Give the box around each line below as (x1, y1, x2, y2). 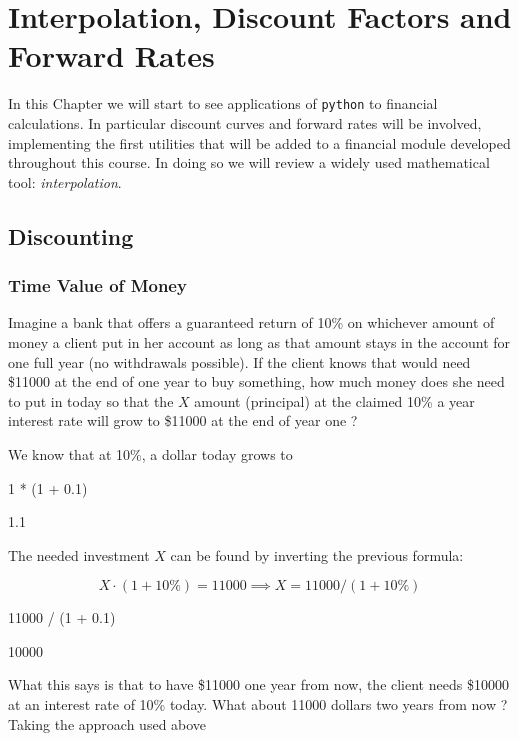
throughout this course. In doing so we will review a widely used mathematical (8, 152, 490, 173)
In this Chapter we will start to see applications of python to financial (8, 93, 438, 114)
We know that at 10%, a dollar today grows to (8, 443, 293, 464)
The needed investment (8, 544, 150, 565)
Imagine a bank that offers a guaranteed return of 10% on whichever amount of (8, 312, 495, 333)
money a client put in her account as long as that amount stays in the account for (8, 331, 511, 352)
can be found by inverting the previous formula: (170, 544, 464, 565)
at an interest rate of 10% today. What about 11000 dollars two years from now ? (8, 694, 508, 715)
